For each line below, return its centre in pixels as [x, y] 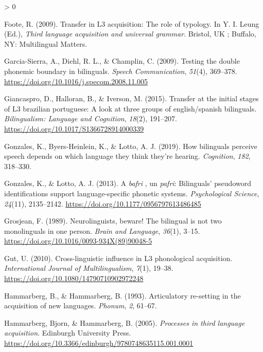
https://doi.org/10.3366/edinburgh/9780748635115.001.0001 [99, 343]
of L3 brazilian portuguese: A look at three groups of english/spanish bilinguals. [130, 108]
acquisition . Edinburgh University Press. [68, 333]
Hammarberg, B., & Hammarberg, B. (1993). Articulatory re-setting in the [122, 295]
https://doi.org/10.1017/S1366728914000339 [74, 128]
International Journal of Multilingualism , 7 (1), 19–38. [89, 268]
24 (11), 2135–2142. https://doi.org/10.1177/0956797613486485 [103, 203]
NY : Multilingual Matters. [46, 43]
